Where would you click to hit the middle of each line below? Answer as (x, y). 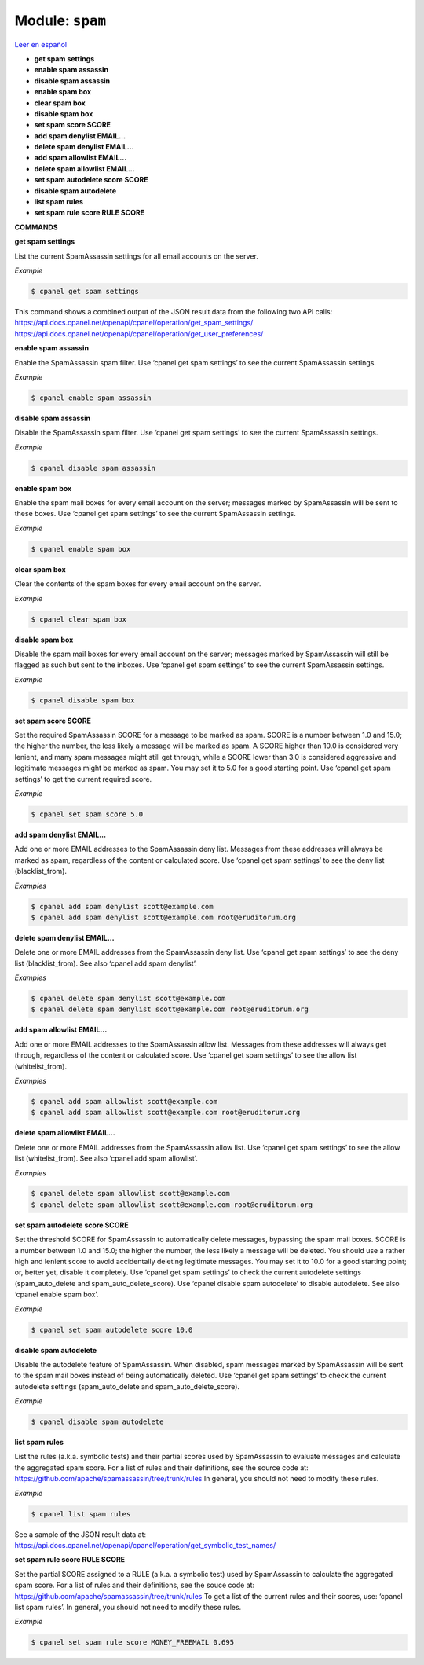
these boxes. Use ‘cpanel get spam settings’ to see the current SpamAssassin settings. (155, 514)
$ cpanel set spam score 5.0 (87, 814)
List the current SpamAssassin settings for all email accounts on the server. (137, 256)
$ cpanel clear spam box (79, 619)
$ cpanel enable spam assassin (91, 398)
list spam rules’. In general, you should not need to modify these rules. (128, 1607)
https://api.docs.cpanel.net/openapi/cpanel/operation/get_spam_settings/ (134, 323)
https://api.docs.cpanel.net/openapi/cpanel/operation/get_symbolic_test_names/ (145, 1546)
